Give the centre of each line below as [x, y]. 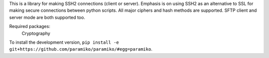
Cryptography [36, 33]
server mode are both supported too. [47, 17]
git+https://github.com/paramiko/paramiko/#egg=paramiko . [81, 49]
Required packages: [30, 27]
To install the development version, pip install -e [64, 42]
